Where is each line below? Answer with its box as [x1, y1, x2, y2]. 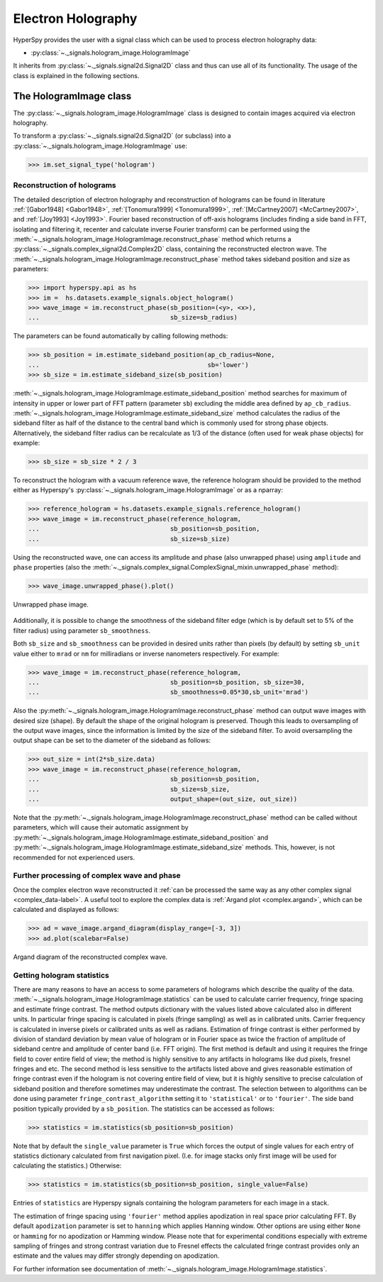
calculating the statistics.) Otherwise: [13, 1161, 122, 1170]
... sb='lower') [28, 361, 249, 369]
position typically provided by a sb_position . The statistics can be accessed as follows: [13, 1104, 274, 1113]
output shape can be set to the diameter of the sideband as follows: [13, 736, 211, 745]
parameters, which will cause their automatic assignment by [13, 823, 189, 832]
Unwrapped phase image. [13, 600, 89, 609]
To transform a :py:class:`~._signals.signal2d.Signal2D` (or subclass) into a [13, 131, 231, 140]
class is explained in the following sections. [13, 71, 140, 80]
